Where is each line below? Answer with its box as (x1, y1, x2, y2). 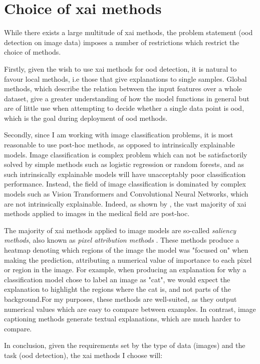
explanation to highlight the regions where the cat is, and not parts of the (4, 284, 231, 294)
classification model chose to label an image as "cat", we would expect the (4, 274, 230, 284)
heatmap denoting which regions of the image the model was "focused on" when (4, 245, 248, 255)
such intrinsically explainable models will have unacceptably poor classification (4, 168, 246, 179)
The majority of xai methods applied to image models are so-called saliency (4, 225, 236, 235)
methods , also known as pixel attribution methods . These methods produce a (4, 235, 239, 245)
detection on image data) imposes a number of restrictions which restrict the (4, 37, 239, 47)
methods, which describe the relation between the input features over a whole (4, 83, 242, 94)
